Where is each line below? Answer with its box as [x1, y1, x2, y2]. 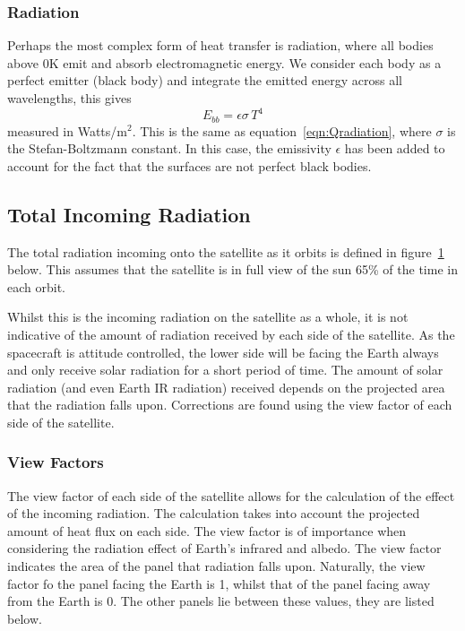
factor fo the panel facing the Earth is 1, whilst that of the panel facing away [7, 574, 431, 592]
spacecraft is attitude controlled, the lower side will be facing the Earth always [7, 342, 439, 361]
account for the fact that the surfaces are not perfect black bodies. [7, 156, 372, 175]
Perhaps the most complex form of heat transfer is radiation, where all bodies [7, 36, 434, 55]
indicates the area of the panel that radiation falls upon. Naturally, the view [7, 557, 426, 575]
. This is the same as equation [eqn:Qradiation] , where [132, 121, 432, 140]
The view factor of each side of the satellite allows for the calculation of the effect [7, 486, 455, 505]
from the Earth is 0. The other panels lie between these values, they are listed [7, 592, 435, 610]
